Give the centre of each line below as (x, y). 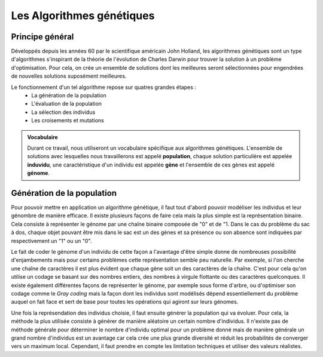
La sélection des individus (63, 112)
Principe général (42, 37)
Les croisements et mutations (68, 121)
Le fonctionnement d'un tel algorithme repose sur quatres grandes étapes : (104, 87)
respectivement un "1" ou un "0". (51, 241)
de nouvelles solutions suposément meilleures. (69, 76)
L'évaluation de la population (66, 104)
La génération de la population (69, 96)
